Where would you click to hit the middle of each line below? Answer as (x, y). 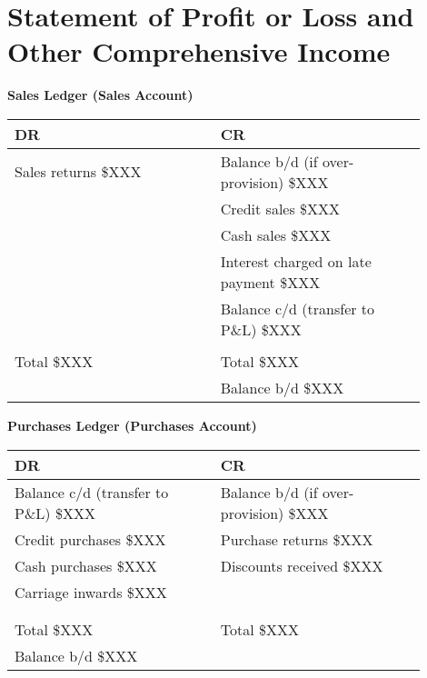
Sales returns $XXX (78, 172)
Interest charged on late (296, 261)
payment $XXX (270, 282)
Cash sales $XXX (276, 234)
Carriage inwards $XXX (91, 592)
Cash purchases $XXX (86, 565)
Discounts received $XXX (302, 565)
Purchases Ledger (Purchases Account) (132, 425)
